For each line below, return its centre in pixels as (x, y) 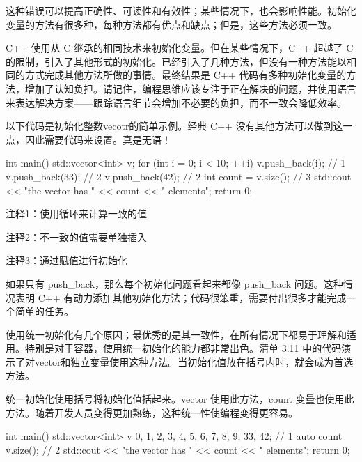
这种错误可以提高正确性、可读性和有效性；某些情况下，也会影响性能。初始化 (181, 10)
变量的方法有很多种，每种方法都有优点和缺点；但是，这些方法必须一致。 (171, 24)
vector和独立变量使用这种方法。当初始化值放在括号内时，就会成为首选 (194, 361)
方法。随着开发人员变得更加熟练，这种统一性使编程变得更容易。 (152, 412)
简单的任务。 (44, 311)
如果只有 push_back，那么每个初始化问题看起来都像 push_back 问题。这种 (174, 283)
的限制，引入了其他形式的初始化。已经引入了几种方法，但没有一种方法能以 (176, 61)
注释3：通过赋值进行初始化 (66, 260)
